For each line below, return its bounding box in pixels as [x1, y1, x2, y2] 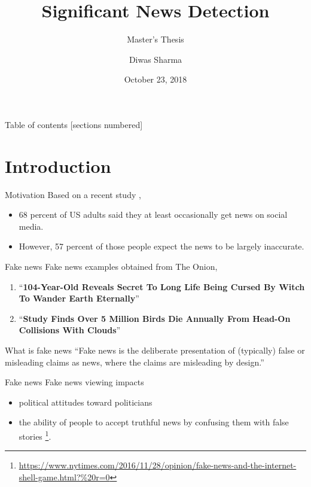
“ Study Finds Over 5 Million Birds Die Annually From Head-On [19, 312, 291, 324]
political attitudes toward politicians [19, 395, 153, 408]
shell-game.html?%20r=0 [19, 470, 110, 483]
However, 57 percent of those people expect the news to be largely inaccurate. [19, 240, 304, 252]
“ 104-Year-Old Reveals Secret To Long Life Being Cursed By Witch [19, 280, 305, 293]
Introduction [5, 153, 111, 178]
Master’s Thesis [127, 33, 184, 45]
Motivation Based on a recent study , [5, 188, 141, 200]
